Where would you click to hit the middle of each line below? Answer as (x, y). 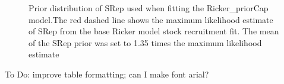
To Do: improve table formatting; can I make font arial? (107, 74)
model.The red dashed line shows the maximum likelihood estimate (151, 19)
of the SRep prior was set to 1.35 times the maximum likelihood (145, 42)
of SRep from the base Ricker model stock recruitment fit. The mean (154, 31)
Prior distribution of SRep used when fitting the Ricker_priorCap (149, 8)
